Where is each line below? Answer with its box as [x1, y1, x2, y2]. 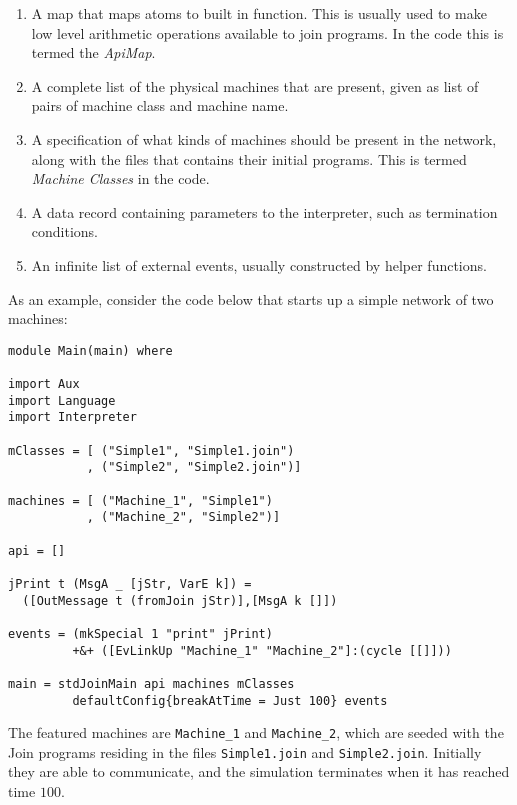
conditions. [31, 221, 99, 242]
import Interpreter [8, 410, 137, 425]
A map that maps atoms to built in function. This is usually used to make [31, 3, 487, 23]
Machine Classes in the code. [31, 168, 210, 189]
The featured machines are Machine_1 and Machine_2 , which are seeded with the [8, 722, 504, 743]
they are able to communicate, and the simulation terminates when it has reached [8, 761, 510, 782]
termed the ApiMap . [31, 42, 156, 63]
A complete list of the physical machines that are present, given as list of [31, 75, 479, 96]
